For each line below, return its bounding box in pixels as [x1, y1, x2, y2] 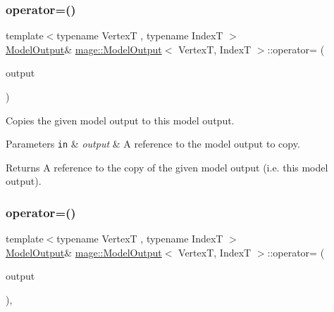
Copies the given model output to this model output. [6, 112, 235, 127]
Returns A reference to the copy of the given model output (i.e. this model [6, 160, 328, 174]
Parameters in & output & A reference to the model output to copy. [6, 136, 300, 151]
